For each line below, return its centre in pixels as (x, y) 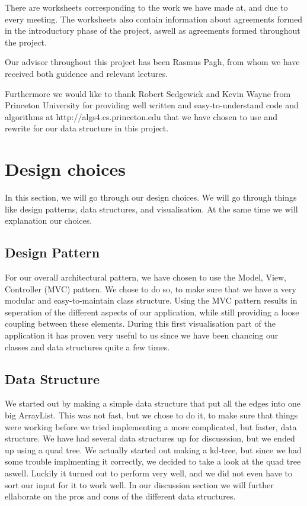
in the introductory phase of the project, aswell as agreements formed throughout (153, 30)
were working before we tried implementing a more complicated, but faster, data (151, 426)
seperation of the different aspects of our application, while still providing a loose (152, 312)
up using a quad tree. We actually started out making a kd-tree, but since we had (153, 449)
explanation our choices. (49, 220)
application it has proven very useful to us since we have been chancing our (142, 335)
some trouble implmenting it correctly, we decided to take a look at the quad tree (153, 461)
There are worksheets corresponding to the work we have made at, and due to (146, 7)
